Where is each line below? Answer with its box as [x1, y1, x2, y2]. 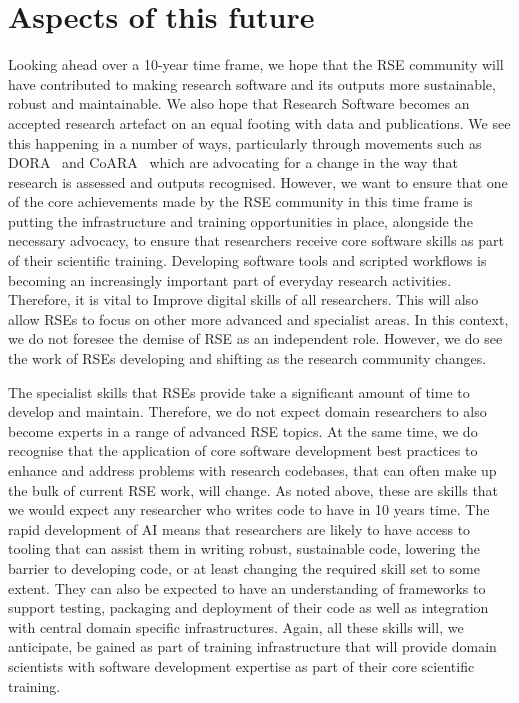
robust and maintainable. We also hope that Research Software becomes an [8, 93, 470, 114]
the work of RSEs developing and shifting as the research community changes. [8, 348, 487, 369]
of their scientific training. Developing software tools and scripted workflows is [8, 250, 487, 271]
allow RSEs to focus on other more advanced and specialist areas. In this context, [8, 308, 509, 329]
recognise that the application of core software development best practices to [8, 440, 478, 461]
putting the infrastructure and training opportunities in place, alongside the [8, 210, 473, 231]
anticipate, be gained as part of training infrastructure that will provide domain [8, 636, 497, 657]
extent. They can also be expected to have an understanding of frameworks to [8, 577, 486, 598]
